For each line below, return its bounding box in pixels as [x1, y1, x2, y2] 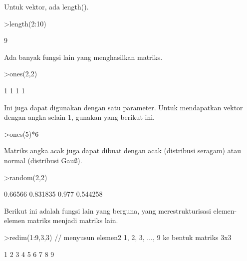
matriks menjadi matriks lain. [27, 215, 118, 226]
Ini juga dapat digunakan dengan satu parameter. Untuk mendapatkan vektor [4, 102, 243, 112]
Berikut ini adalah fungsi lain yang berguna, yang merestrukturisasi [4, 205, 211, 216]
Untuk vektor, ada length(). [4, 1, 89, 11]
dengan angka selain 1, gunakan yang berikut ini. [4, 112, 155, 122]
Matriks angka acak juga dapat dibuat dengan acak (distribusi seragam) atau [4, 145, 241, 156]
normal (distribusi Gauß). [4, 155, 82, 165]
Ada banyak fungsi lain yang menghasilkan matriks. [4, 51, 163, 62]
